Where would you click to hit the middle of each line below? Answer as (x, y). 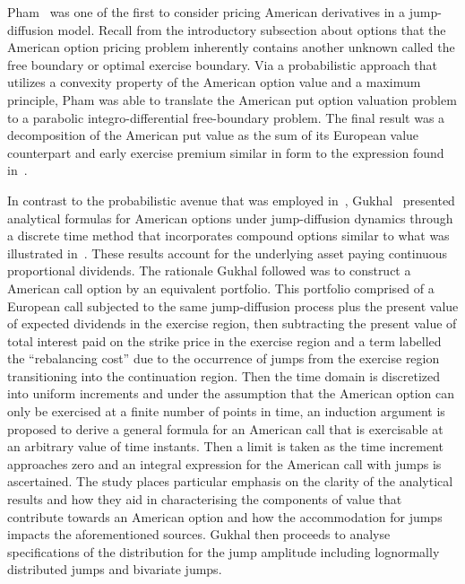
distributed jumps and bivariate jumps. (115, 569)
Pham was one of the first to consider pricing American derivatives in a (207, 12)
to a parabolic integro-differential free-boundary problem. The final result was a (226, 117)
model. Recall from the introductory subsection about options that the (252, 29)
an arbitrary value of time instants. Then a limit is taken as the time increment (225, 446)
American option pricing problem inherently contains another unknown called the (231, 47)
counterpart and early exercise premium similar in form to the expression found (226, 152)
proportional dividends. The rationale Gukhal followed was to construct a (209, 270)
